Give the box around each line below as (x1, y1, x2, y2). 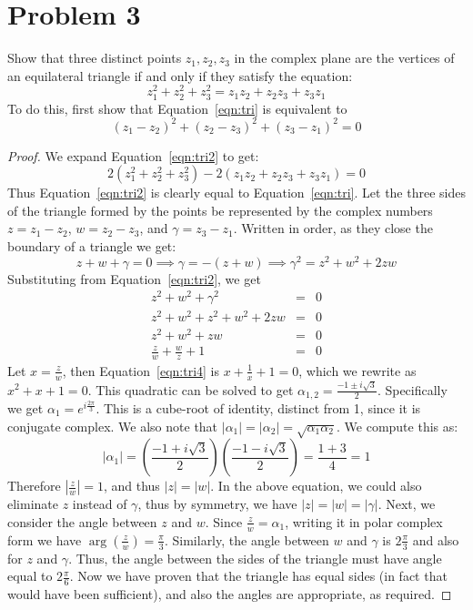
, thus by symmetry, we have (137, 494, 297, 513)
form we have (7, 530, 82, 549)
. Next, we (377, 494, 436, 513)
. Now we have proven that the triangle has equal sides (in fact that (69, 566, 448, 585)
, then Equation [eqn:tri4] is (62, 361, 220, 380)
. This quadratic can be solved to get (87, 380, 294, 399)
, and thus (103, 476, 160, 495)
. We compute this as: (337, 416, 458, 435)
